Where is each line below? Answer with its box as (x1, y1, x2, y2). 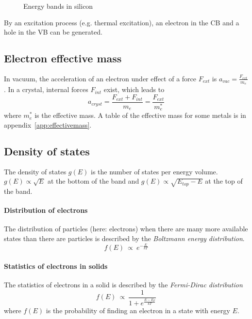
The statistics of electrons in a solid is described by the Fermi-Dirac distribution (4, 280, 243, 290)
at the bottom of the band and (47, 176, 139, 186)
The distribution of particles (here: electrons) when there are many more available (4, 224, 248, 234)
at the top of (205, 176, 243, 186)
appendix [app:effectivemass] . (4, 119, 92, 130)
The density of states (4, 166, 67, 176)
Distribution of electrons (4, 205, 88, 215)
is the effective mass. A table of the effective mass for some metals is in (34, 110, 246, 120)
